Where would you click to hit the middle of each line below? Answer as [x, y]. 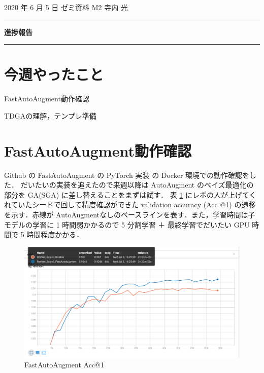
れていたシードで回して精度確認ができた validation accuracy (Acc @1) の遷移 [130, 204]
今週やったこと [54, 74]
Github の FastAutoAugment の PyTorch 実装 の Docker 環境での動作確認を [127, 175]
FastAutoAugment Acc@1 [64, 365]
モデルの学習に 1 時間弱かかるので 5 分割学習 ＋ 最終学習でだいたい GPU [127, 224]
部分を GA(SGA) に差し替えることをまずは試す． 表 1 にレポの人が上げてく [130, 194]
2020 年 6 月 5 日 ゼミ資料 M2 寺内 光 [66, 7]
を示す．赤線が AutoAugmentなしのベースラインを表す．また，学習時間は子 [130, 214]
